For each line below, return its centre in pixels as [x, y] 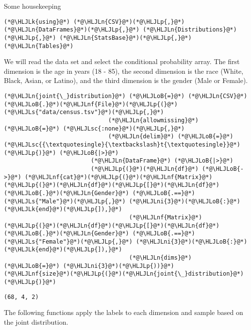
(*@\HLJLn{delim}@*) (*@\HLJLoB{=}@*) [171, 137]
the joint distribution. [36, 322]
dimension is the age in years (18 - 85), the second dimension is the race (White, [124, 71]
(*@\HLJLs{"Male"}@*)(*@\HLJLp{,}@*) [65, 201]
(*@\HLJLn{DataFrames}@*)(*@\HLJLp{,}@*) [72, 30]
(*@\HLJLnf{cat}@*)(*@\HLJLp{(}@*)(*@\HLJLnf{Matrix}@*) [118, 177]
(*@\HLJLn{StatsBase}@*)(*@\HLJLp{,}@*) [125, 38]
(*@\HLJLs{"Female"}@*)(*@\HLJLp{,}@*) [68, 241]
